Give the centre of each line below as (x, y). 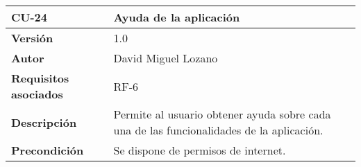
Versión (32, 38)
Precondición (48, 150)
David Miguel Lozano (166, 58)
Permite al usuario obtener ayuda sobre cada (222, 114)
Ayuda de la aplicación (177, 17)
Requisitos (40, 78)
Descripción (44, 122)
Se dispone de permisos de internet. (200, 150)
